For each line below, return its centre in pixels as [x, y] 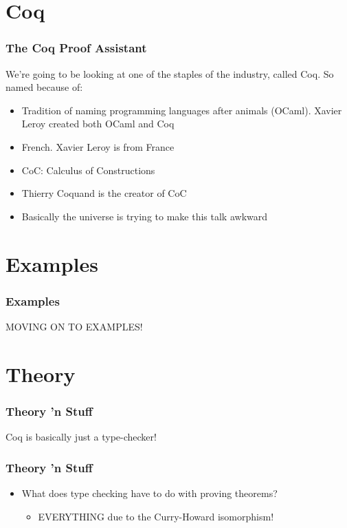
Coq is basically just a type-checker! [81, 437]
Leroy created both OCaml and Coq [98, 124]
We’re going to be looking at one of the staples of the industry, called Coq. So [170, 73]
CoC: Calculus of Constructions [88, 170]
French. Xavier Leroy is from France [98, 146]
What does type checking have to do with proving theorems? [149, 493]
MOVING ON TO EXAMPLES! [74, 326]
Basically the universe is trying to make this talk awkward [145, 216]
